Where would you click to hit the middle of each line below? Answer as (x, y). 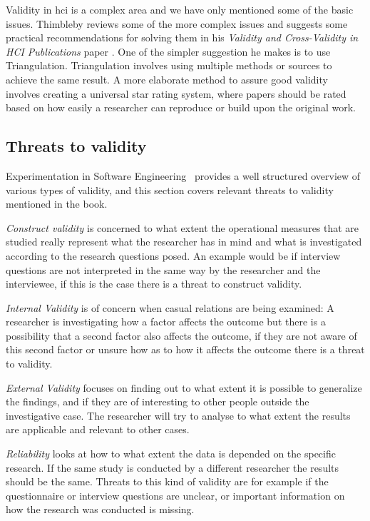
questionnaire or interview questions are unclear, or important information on (175, 495)
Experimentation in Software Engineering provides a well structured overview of (183, 175)
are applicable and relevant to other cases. (98, 429)
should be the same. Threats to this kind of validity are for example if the (167, 481)
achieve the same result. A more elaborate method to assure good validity (167, 79)
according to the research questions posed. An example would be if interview (173, 255)
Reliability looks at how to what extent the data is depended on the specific (171, 454)
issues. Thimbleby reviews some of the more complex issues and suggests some (177, 23)
